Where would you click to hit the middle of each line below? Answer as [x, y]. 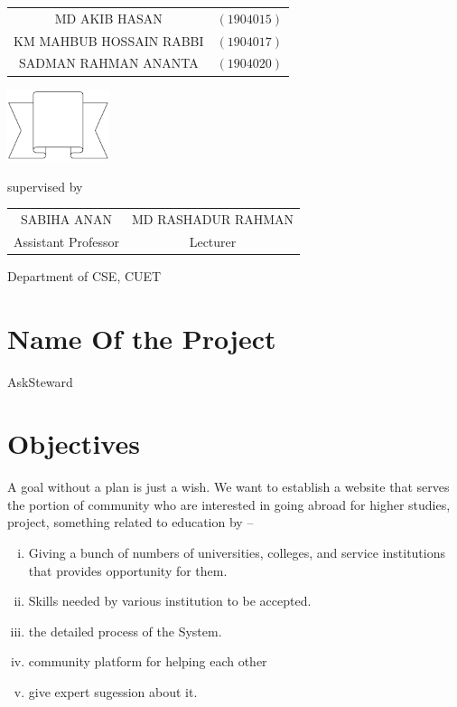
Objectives [74, 443]
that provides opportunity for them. [128, 570]
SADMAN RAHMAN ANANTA [108, 63]
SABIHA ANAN [66, 218]
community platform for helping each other [148, 661]
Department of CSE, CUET [84, 275]
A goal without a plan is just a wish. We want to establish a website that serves [228, 487]
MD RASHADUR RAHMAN [213, 218]
